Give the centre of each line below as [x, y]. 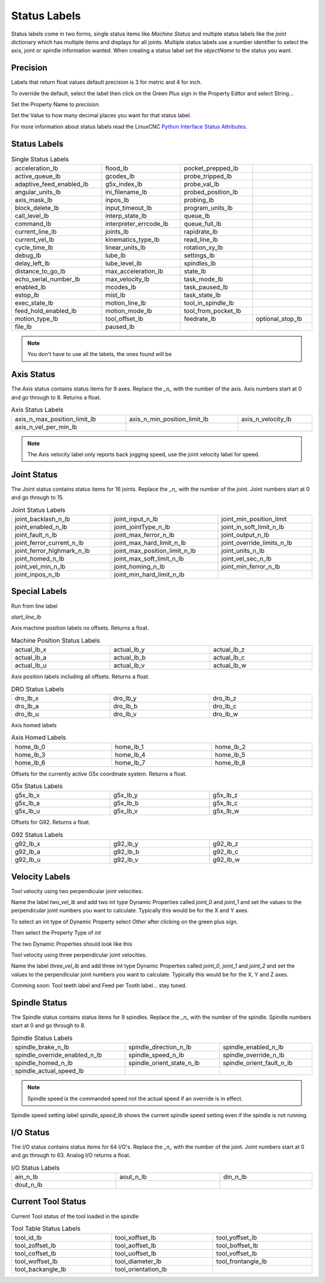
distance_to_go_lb [40, 272]
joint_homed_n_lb [39, 558]
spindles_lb [200, 264]
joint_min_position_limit [254, 519]
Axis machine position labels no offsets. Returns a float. [80, 628]
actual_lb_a [31, 658]
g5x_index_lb [124, 184]
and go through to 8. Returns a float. [56, 397]
